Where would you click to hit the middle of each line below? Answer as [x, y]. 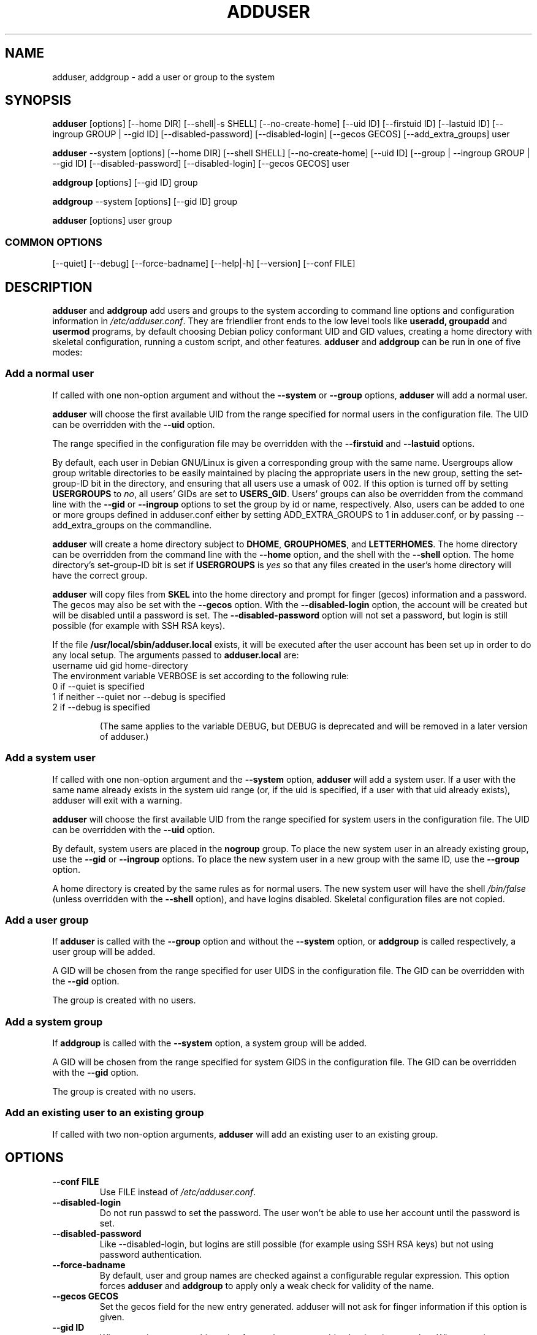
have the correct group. [100, 575]
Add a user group [47, 920]
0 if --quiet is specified [99, 686]
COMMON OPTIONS [54, 242]
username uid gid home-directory [120, 665]
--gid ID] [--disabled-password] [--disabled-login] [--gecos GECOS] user [201, 164]
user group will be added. [104, 952]
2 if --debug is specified [101, 707]
